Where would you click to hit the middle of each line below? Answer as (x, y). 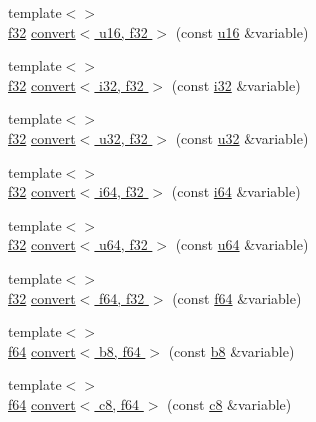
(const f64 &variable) (237, 297)
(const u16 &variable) (242, 31)
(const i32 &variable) (236, 84)
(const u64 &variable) (242, 244)
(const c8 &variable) (229, 403)
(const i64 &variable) (236, 191)
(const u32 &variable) (242, 137)
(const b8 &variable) (231, 350)
